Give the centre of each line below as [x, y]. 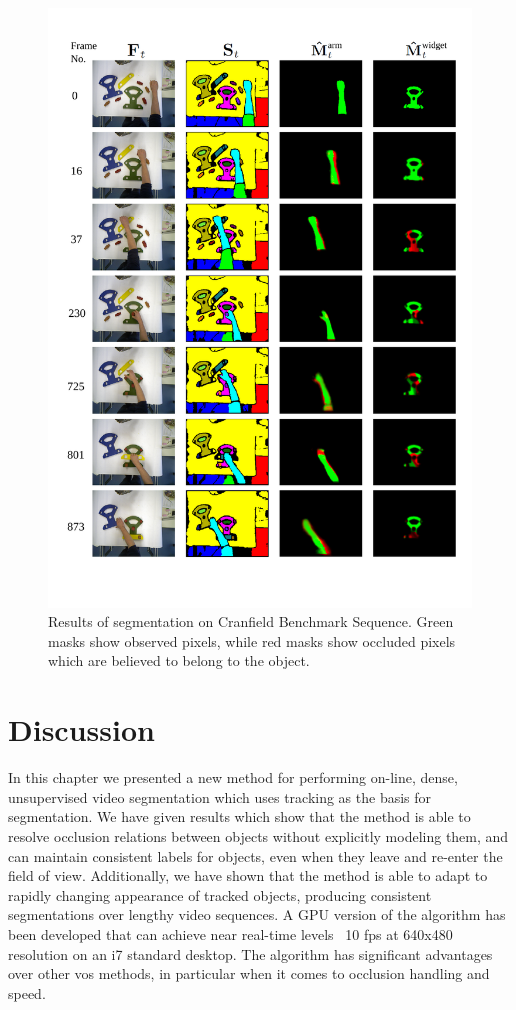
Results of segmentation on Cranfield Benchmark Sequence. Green [251, 621]
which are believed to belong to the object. [179, 660]
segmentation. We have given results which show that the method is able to [239, 816]
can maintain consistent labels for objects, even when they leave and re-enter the [255, 855]
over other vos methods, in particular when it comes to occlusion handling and [249, 973]
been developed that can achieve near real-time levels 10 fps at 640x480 [230, 933]
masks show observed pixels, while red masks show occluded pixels [252, 640]
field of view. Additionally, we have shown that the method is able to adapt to [248, 875]
